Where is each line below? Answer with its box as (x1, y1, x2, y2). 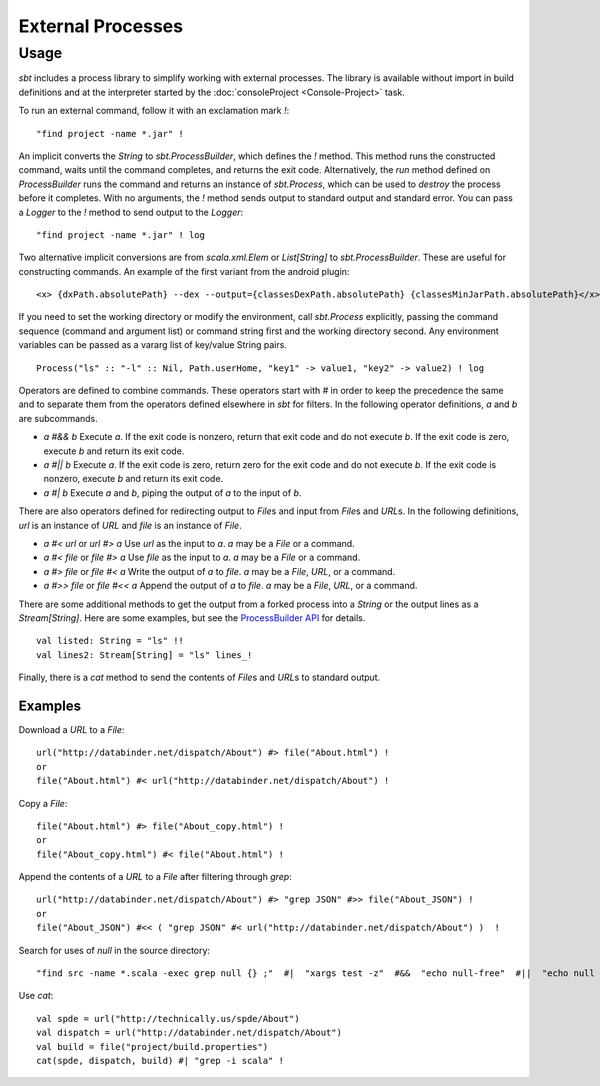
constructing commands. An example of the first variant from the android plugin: (18, 265, 350, 277)
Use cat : (18, 990, 54, 1002)
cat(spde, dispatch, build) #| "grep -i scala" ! (36, 1055, 285, 1066)
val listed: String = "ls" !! (36, 635, 185, 647)
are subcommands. (18, 412, 99, 424)
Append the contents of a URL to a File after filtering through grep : (18, 871, 292, 883)
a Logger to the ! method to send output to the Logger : (18, 206, 244, 218)
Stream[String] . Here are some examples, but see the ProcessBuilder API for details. (18, 611, 366, 624)
